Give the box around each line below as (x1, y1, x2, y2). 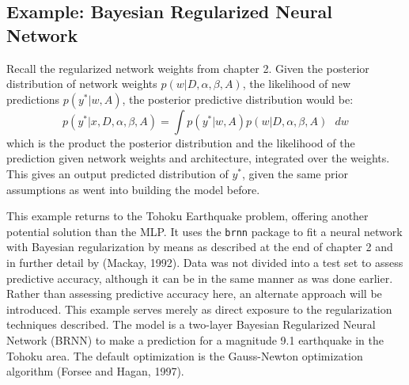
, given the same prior (241, 165, 348, 181)
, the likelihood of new (242, 75, 351, 92)
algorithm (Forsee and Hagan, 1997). (6, 363, 184, 379)
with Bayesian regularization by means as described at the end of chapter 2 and (6, 238, 393, 255)
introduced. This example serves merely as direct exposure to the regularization (6, 300, 392, 317)
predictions (6, 90, 60, 107)
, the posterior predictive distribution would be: (122, 90, 354, 107)
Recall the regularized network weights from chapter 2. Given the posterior (6, 59, 369, 76)
